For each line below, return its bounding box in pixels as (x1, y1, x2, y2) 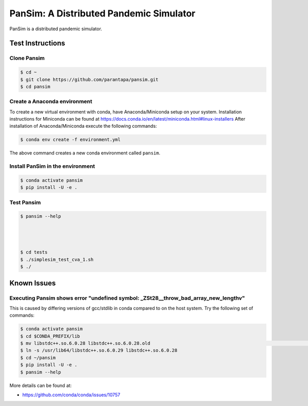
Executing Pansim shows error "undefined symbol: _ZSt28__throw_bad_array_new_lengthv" (9, 294, 245, 301)
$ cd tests (20, 249, 48, 255)
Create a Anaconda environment (9, 98, 92, 105)
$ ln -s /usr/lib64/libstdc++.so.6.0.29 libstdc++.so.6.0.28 (20, 347, 178, 354)
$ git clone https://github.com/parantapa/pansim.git (20, 76, 159, 82)
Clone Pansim (9, 54, 45, 62)
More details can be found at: (9, 382, 72, 389)
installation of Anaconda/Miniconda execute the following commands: (9, 123, 157, 129)
